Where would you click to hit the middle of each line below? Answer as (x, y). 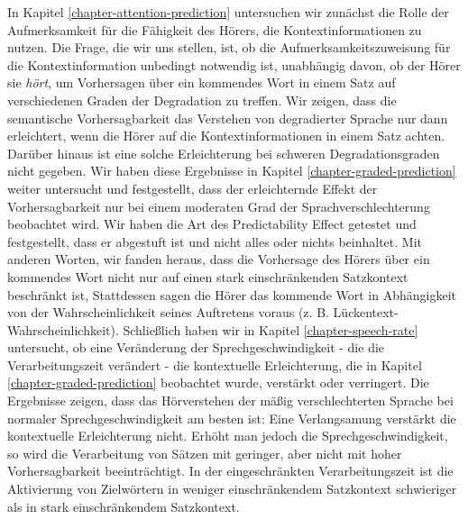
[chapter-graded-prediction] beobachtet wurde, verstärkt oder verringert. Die (218, 382)
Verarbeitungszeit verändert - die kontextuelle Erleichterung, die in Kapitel (215, 364)
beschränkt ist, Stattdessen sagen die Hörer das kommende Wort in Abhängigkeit (232, 294)
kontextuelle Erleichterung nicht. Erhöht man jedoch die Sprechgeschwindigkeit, (228, 436)
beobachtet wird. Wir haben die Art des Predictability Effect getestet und (212, 224)
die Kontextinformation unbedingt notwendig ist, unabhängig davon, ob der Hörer (234, 64)
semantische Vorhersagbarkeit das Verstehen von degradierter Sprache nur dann (228, 118)
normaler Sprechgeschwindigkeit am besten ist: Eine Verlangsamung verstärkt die (232, 418)
